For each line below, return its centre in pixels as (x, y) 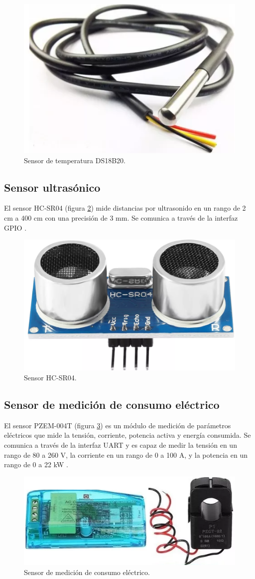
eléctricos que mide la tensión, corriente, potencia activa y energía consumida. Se (127, 435)
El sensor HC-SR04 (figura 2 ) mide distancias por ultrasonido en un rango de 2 (125, 208)
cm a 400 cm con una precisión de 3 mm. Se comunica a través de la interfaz (121, 217)
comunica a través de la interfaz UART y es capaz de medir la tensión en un (121, 444)
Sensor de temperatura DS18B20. (75, 160)
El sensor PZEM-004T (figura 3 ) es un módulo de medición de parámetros (118, 425)
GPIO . (15, 227)
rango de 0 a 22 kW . (36, 464)
